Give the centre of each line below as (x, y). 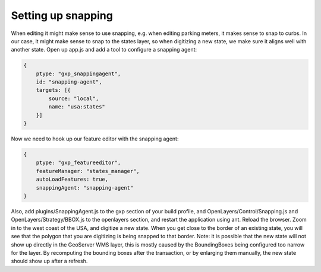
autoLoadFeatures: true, (72, 180)
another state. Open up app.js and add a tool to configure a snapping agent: (104, 50)
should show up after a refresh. (49, 261)
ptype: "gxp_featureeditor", (78, 163)
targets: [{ (53, 90)
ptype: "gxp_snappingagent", (78, 73)
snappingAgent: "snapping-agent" (85, 188)
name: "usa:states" (77, 107)
